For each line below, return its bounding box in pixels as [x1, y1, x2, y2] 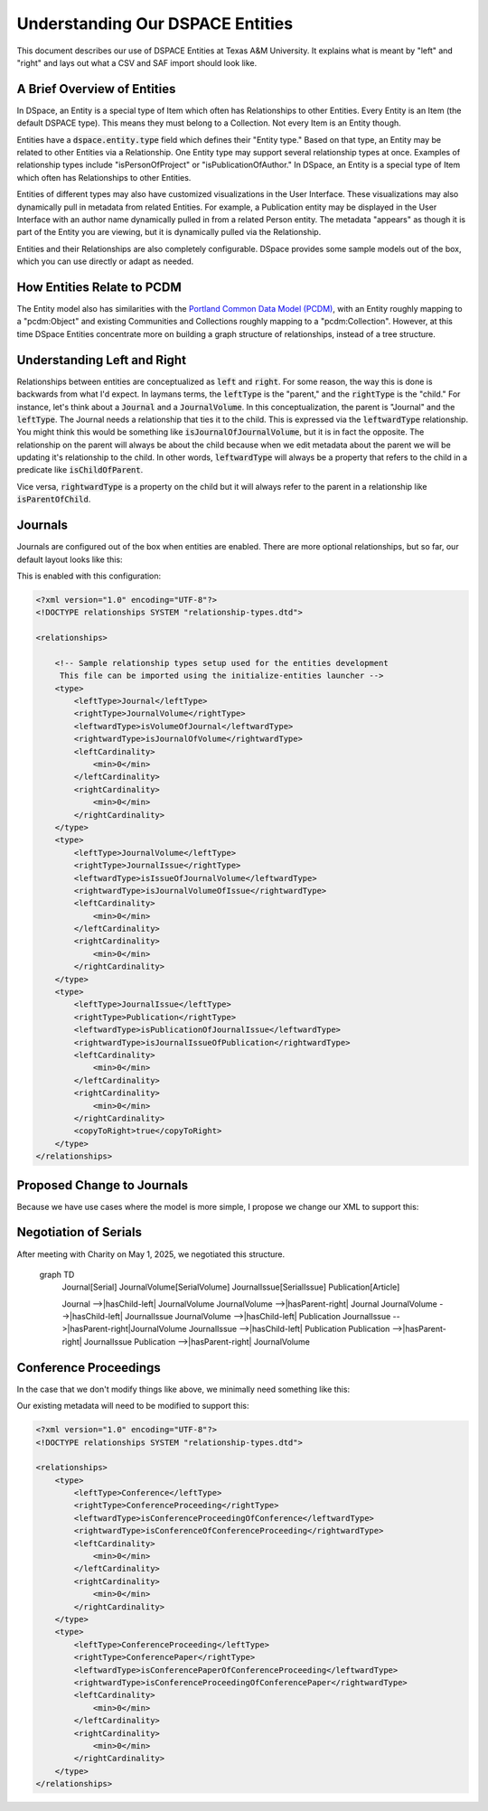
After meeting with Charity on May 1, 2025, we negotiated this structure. [16, 1248, 286, 1260]
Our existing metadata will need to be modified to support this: [16, 1401, 249, 1412]
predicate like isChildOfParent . [16, 464, 144, 475]
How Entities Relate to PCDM [16, 279, 183, 295]
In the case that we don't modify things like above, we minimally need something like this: [16, 1384, 351, 1394]
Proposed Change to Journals [16, 1178, 189, 1193]
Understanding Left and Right [16, 352, 187, 368]
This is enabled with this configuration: [16, 570, 162, 581]
